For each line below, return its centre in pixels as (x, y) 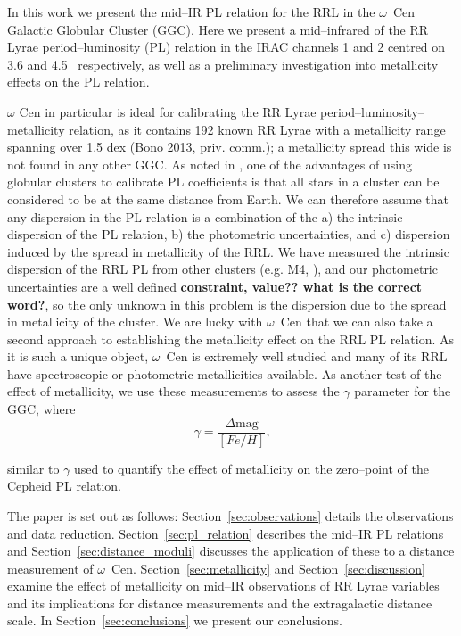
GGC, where (41, 409)
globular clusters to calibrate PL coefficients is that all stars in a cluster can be (223, 182)
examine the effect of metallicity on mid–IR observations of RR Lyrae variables (223, 586)
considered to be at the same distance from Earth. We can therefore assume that (228, 198)
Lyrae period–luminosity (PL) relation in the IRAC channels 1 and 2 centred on (226, 47)
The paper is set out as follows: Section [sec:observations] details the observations (230, 515)
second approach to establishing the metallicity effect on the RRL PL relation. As (231, 339)
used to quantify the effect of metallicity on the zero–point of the (251, 468)
